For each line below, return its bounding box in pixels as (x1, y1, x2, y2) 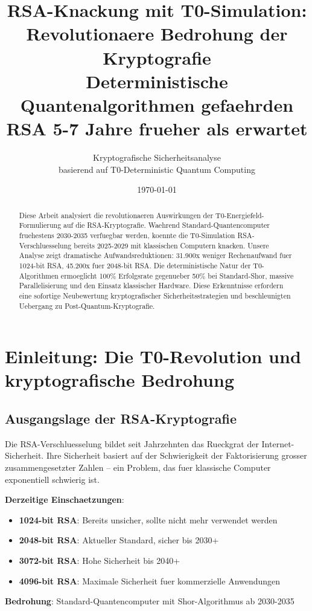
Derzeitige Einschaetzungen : (5, 493, 124, 506)
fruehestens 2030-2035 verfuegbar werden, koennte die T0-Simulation (19, 230, 235, 240)
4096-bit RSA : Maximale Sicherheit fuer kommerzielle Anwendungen (19, 574, 281, 587)
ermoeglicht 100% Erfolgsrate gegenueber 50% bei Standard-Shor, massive (60, 270, 294, 280)
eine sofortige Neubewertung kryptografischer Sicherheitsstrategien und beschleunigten (19, 290, 291, 300)
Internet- (261, 437, 294, 450)
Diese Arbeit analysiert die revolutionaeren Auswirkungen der (19, 210, 214, 220)
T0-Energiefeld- (215, 210, 264, 220)
